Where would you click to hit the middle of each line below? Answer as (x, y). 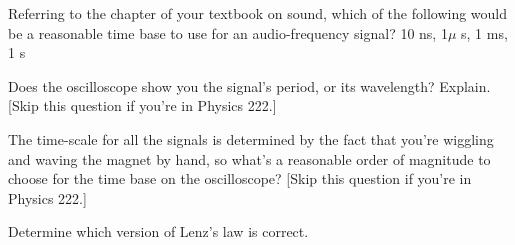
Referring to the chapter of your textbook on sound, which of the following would (258, 13)
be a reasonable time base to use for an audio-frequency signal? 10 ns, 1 (228, 32)
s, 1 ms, (484, 32)
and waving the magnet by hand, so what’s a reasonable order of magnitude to (249, 158)
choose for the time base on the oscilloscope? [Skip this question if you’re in (240, 178)
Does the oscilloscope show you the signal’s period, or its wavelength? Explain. (249, 85)
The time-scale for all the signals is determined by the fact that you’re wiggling (251, 138)
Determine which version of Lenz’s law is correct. (158, 231)
